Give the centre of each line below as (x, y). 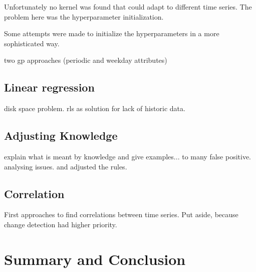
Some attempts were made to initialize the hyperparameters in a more (112, 33)
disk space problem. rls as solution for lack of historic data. (95, 108)
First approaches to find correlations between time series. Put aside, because (121, 214)
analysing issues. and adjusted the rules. (66, 166)
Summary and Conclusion (95, 259)
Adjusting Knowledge (61, 135)
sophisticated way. (32, 43)
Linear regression (49, 87)
